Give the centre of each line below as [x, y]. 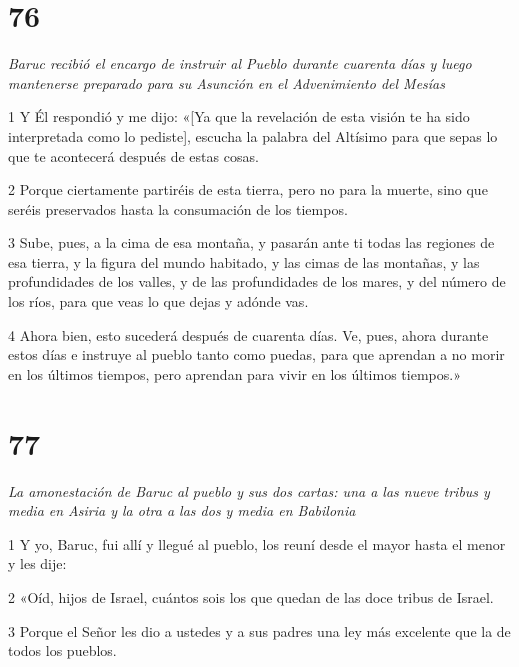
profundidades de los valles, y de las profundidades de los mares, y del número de [257, 281]
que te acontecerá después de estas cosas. [133, 155]
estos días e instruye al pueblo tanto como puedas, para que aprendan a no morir [256, 354]
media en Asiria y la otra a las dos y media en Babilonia [182, 510]
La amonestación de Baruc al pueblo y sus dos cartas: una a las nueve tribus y [249, 490]
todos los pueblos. [62, 650]
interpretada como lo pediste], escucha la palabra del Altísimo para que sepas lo [253, 135]
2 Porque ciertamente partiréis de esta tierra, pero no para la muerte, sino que [248, 189]
